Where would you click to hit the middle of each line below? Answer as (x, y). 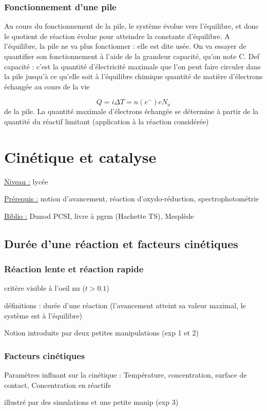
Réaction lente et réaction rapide (74, 269)
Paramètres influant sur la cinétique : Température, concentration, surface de (126, 375)
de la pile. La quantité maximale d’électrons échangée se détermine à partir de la (131, 111)
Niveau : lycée (26, 181)
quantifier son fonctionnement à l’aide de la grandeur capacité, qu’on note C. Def (132, 56)
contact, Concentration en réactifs (58, 385)
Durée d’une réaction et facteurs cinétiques (121, 243)
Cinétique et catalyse (80, 156)
